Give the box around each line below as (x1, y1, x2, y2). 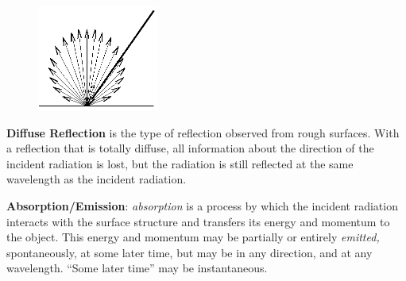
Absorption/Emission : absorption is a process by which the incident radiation (6, 198, 398, 214)
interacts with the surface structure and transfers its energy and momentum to (6, 213, 390, 229)
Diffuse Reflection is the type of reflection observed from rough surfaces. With (6, 124, 400, 140)
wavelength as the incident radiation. (6, 171, 187, 187)
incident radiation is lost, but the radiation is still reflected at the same (6, 155, 354, 171)
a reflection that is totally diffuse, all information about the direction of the (6, 140, 374, 156)
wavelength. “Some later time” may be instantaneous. (6, 260, 268, 276)
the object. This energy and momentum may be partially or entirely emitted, (6, 229, 380, 245)
